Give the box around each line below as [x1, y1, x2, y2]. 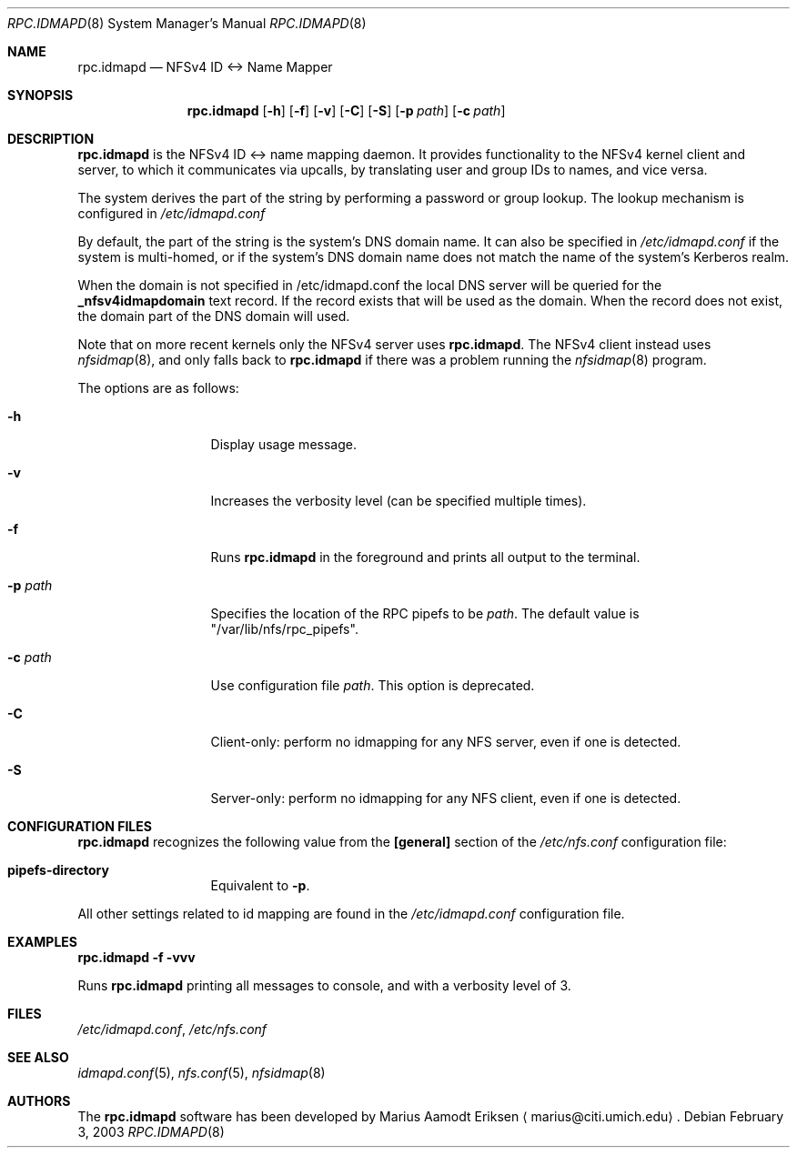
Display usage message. [210, 437, 357, 452]
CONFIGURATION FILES [7, 819, 152, 834]
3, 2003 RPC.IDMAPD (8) [77, 1124, 225, 1140]
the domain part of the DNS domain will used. [77, 308, 350, 324]
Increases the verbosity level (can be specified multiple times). [210, 493, 587, 508]
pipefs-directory [7, 862, 109, 878]
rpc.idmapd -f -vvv [77, 949, 196, 965]
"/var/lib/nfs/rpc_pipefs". [210, 621, 358, 637]
